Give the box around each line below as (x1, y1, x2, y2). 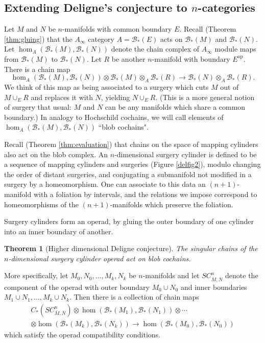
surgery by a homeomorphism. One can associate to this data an (4, 179, 206, 189)
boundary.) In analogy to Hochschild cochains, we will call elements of (4, 111, 224, 122)
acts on (160, 33, 183, 44)
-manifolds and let (142, 270, 200, 281)
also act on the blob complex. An (4, 149, 108, 159)
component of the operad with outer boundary (4, 281, 150, 292)
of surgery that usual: (4, 102, 71, 112)
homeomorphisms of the (4, 199, 79, 209)
